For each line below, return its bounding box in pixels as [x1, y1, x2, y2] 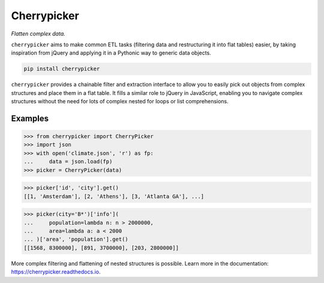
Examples [11, 113, 49, 123]
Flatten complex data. [11, 30, 65, 37]
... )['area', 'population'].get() [23, 236, 128, 243]
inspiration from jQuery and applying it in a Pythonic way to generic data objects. [11, 49, 211, 56]
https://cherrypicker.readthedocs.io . [11, 268, 101, 276]
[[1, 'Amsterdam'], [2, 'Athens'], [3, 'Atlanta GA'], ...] [23, 193, 205, 199]
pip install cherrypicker [23, 65, 100, 72]
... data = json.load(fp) [23, 158, 113, 165]
